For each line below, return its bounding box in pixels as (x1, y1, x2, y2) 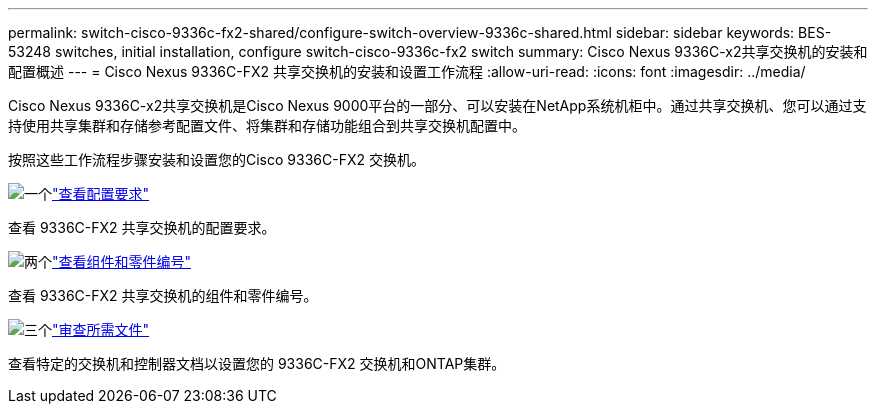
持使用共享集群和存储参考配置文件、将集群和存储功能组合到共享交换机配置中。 (8, 117, 526, 134)
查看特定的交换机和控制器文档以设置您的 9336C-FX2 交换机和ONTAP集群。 (8, 355, 506, 372)
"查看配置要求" (52, 185, 150, 202)
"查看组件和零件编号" (52, 253, 192, 270)
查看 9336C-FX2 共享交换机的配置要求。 (8, 219, 276, 236)
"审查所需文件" (52, 321, 150, 338)
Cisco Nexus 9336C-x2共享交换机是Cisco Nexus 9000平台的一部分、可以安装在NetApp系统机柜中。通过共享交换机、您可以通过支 (8, 97, 867, 114)
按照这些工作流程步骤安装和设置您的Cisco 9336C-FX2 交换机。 (8, 151, 425, 168)
